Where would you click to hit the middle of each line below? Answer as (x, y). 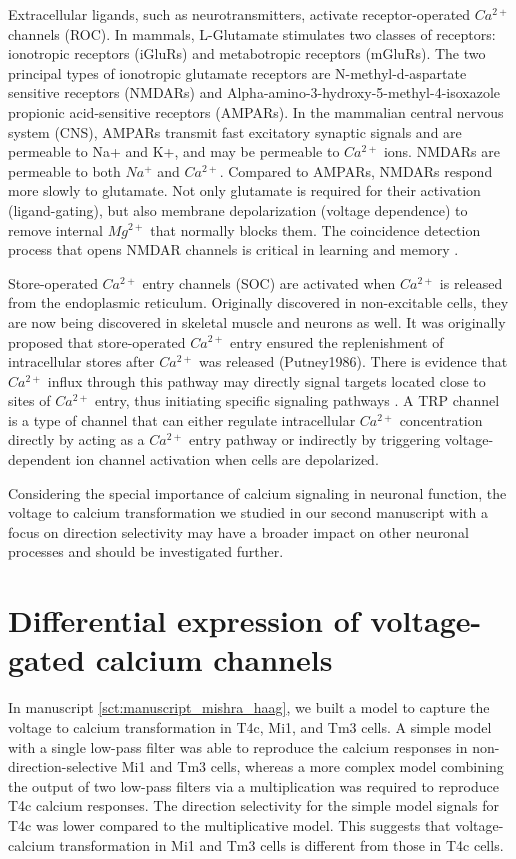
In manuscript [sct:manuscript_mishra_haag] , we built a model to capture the (249, 707)
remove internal (55, 229)
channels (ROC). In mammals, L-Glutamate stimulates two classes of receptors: (252, 33)
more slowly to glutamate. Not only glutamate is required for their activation (244, 190)
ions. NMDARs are (441, 151)
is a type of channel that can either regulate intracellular (182, 419)
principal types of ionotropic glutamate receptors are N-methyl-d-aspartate (237, 72)
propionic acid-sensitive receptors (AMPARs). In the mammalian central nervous (256, 111)
